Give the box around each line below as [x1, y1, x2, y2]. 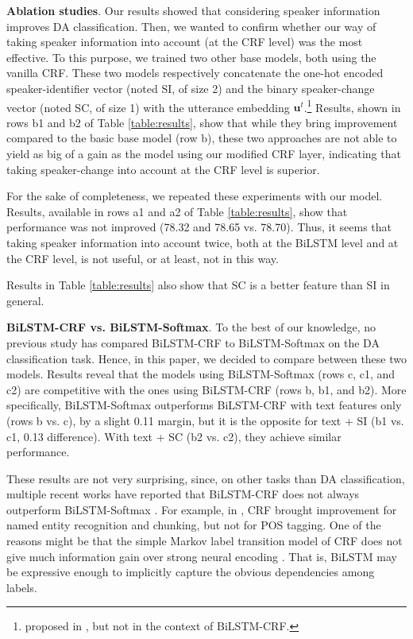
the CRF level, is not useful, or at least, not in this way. [6, 250, 279, 266]
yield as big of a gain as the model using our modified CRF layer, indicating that [6, 145, 401, 161]
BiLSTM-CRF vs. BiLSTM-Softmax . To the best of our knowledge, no [6, 319, 376, 335]
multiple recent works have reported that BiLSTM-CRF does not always [6, 486, 360, 502]
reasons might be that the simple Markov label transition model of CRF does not [6, 532, 403, 549]
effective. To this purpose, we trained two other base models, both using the [6, 48, 376, 65]
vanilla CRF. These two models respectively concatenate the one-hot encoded [6, 64, 384, 81]
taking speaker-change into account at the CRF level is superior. [6, 161, 320, 177]
